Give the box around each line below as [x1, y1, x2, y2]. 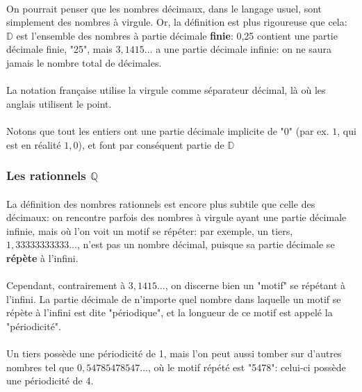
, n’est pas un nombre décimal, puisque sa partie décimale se [76, 237, 335, 252]
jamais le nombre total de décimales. [6, 55, 162, 70]
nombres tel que [6, 359, 74, 374]
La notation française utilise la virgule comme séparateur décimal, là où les [6, 83, 326, 97]
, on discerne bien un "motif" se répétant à [165, 278, 346, 293]
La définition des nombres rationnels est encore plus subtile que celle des [6, 196, 315, 211]
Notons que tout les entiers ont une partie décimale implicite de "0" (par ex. [6, 123, 329, 138]
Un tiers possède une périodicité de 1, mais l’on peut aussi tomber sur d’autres [6, 346, 342, 361]
